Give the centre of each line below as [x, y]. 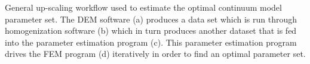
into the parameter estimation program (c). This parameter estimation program [151, 42]
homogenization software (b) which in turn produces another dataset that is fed [151, 31]
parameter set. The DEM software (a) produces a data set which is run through [151, 19]
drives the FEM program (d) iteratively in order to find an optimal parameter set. [155, 54]
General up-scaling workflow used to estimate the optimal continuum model [143, 7]
